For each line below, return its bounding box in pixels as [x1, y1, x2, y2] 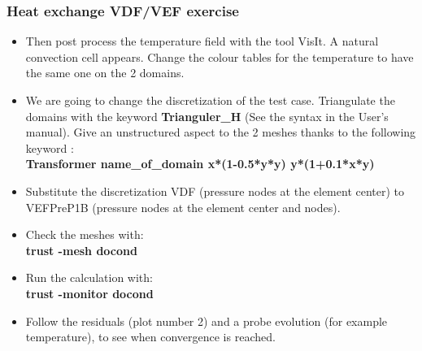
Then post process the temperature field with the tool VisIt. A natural [25, 32, 379, 50]
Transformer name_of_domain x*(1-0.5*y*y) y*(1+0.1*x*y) [25, 155, 375, 172]
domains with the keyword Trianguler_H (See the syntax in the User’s [25, 107, 389, 124]
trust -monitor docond [25, 284, 154, 301]
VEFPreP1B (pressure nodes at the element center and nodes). [25, 198, 341, 215]
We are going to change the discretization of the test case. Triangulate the [25, 92, 395, 108]
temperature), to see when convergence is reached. [25, 328, 276, 345]
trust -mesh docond [25, 241, 137, 258]
